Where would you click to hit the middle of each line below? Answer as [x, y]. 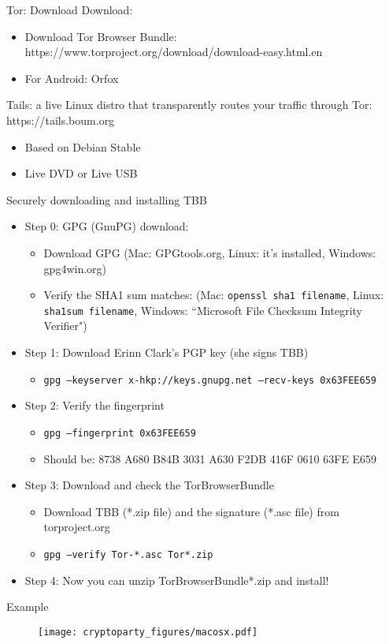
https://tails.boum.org [61, 120]
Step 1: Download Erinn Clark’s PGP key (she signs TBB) [167, 352]
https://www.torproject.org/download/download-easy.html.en [174, 52]
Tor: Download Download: [70, 9]
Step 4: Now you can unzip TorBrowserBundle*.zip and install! [177, 580]
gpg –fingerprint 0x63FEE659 [120, 433]
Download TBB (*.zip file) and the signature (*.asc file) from [191, 511]
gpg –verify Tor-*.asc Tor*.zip [128, 554]
